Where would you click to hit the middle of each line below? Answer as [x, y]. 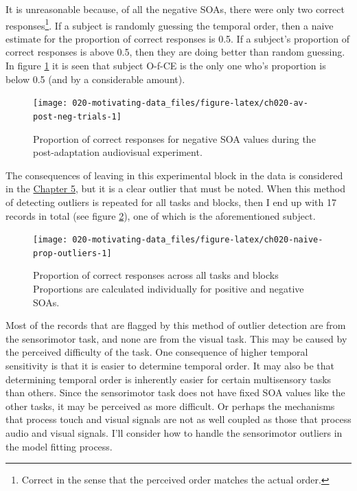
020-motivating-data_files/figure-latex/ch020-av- [190, 103]
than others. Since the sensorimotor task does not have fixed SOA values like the [175, 392]
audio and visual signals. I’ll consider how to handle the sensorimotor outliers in [174, 432]
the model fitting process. [59, 446]
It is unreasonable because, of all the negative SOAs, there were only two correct [175, 9]
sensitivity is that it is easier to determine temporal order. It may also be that [170, 365]
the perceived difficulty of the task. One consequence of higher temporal [157, 352]
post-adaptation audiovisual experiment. [118, 152]
